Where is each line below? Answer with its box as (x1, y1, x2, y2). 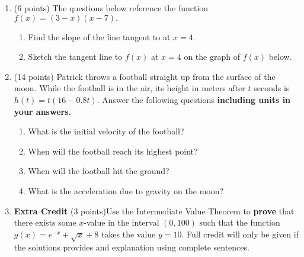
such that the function (199, 216, 280, 229)
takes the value (101, 227, 156, 240)
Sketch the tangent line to (28, 50, 123, 63)
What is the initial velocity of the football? (28, 125, 184, 137)
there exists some (14, 216, 76, 229)
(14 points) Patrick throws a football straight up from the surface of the (14, 70, 276, 82)
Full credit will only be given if (187, 227, 299, 240)
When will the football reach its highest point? (28, 144, 198, 157)
